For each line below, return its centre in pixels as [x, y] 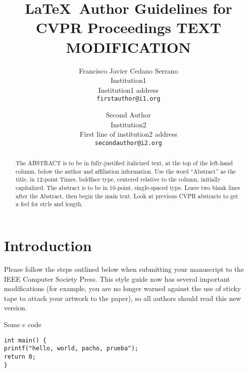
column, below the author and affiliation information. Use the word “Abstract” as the [126, 171]
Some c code [23, 324]
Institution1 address [128, 90]
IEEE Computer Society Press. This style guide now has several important [117, 279]
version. [16, 308]
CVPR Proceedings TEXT [128, 27]
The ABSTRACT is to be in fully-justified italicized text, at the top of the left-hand [124, 163]
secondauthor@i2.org [128, 143]
